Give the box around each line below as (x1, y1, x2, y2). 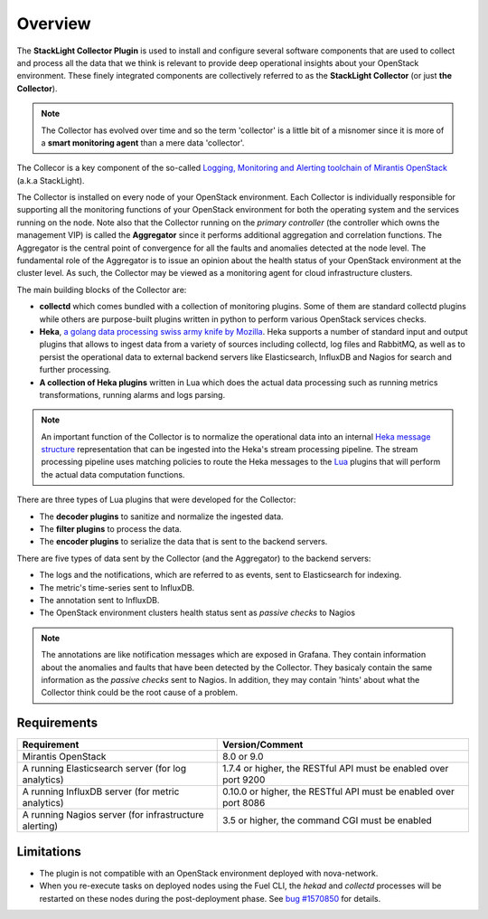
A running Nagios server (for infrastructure (22, 809, 204, 821)
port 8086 (221, 797, 266, 810)
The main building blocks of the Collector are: (16, 284, 187, 295)
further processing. (39, 365, 112, 375)
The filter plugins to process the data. (39, 524, 183, 535)
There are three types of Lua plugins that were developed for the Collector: (16, 494, 296, 506)
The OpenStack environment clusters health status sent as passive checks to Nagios (39, 607, 356, 619)
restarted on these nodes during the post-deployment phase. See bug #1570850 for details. (39, 893, 381, 904)
